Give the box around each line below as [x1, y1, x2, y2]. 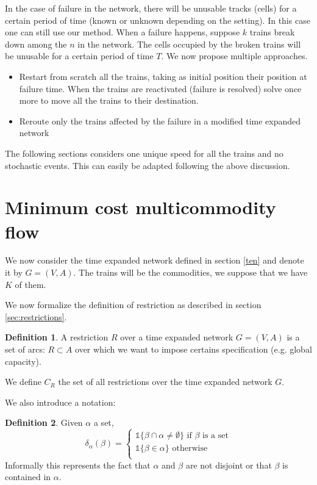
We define [5, 375, 41, 388]
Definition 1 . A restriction [5, 331, 109, 343]
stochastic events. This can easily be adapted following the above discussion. [5, 159, 290, 171]
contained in [5, 470, 51, 483]
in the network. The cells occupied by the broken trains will [77, 37, 301, 50]
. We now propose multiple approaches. [161, 49, 308, 62]
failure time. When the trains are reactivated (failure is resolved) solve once [19, 82, 302, 95]
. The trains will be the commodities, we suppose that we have [73, 266, 308, 279]
